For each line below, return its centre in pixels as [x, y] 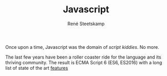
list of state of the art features [37, 68]
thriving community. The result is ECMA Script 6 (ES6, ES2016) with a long [84, 62]
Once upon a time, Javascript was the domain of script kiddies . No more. [82, 47]
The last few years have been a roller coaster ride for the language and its [83, 57]
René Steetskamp [86, 24]
